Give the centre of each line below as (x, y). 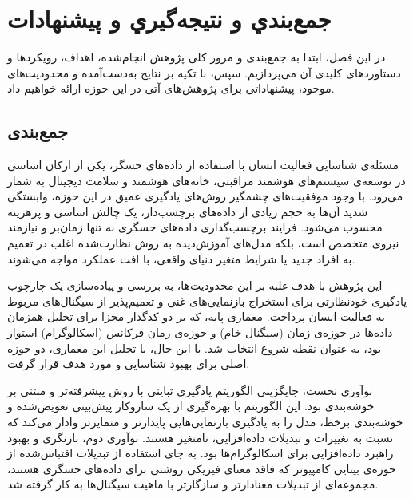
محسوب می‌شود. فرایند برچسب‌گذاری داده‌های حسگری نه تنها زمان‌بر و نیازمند (195, 227)
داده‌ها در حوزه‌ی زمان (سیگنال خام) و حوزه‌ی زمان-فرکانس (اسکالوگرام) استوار (200, 332)
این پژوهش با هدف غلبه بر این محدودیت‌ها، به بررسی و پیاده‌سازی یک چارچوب (195, 285)
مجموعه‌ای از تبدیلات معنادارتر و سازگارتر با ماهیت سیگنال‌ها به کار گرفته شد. (193, 484)
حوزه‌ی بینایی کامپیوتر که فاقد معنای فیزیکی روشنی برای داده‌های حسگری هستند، (202, 468)
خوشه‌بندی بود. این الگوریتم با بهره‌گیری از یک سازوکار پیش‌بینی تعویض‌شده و (191, 406)
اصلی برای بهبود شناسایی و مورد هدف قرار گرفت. (129, 364)
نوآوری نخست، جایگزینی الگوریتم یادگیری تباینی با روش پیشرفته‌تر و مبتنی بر (190, 390)
